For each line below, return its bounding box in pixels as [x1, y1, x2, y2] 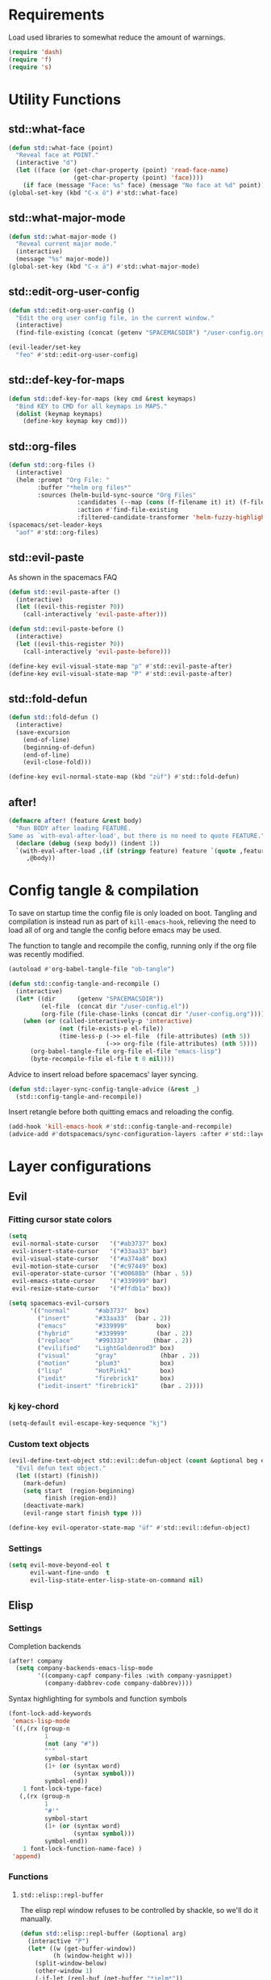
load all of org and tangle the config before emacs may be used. [8, 925, 222, 935]
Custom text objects [8, 1438, 90, 1449]
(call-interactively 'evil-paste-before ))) [23, 648, 172, 656]
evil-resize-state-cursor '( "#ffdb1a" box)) [11, 1285, 172, 1293]
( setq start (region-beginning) [23, 1487, 135, 1495]
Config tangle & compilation [8, 882, 199, 900]
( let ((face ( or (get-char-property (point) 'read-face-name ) [15, 166, 229, 174]
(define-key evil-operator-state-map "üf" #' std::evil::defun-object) [8, 1524, 251, 1532]
